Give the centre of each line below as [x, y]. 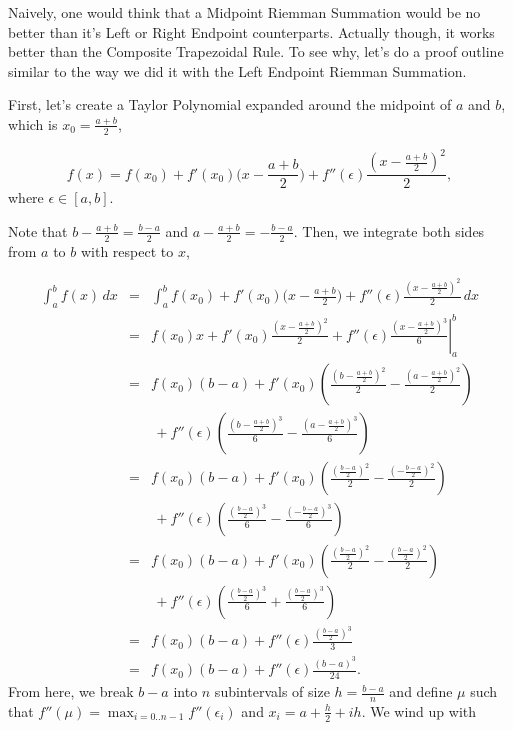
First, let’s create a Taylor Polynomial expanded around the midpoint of [230, 104]
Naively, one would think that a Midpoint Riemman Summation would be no [244, 12]
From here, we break [71, 691]
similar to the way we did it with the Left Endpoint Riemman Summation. [237, 70]
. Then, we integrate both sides [389, 230]
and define [421, 691]
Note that [38, 230]
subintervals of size [272, 691]
